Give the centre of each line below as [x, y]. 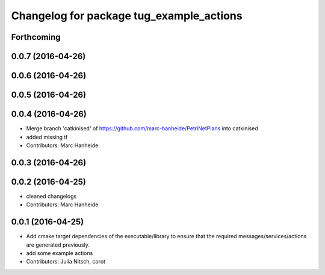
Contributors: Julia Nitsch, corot [66, 262]
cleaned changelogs [51, 196]
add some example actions [60, 253]
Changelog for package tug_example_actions [127, 16]
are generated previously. [58, 245]
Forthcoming [36, 37]
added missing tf [47, 137]
